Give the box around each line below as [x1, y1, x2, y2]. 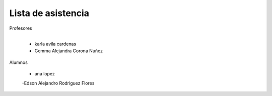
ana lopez [34, 71, 55, 77]
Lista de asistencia [9, 8, 89, 19]
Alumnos [9, 59, 28, 65]
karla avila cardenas [34, 41, 77, 47]
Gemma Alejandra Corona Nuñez [34, 48, 103, 54]
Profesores [9, 25, 32, 31]
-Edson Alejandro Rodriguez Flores [22, 80, 95, 86]
